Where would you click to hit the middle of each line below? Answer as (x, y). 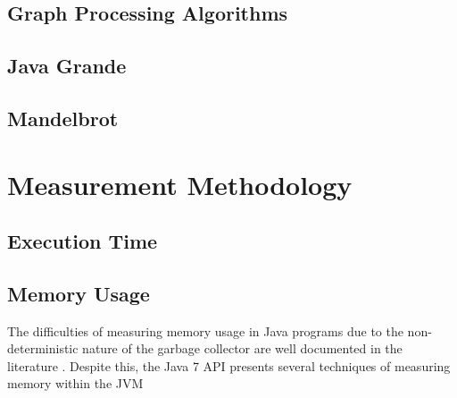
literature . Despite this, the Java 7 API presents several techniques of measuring (229, 365)
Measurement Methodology (180, 184)
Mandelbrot (63, 118)
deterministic (43, 348)
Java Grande (67, 66)
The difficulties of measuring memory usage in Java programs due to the (205, 330)
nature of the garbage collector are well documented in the (242, 348)
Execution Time (83, 241)
